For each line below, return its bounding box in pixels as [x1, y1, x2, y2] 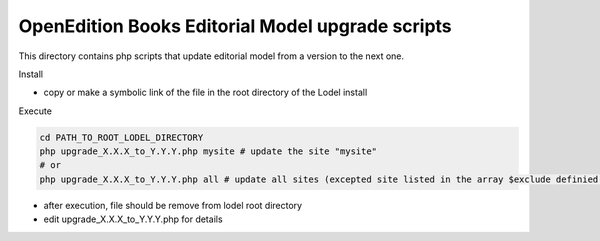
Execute [18, 105, 52, 117]
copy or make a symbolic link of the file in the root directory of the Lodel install [43, 86, 368, 99]
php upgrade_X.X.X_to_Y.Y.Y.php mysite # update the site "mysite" [39, 146, 378, 157]
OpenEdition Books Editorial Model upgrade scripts [18, 15, 452, 37]
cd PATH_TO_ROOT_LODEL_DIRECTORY [39, 131, 204, 143]
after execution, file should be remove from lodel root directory [43, 199, 303, 211]
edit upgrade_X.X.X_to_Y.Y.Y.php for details [43, 213, 224, 225]
